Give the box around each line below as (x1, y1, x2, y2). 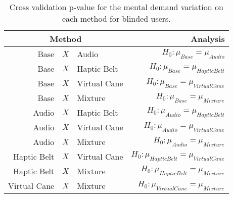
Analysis (191, 33, 225, 44)
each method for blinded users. (62, 13, 171, 24)
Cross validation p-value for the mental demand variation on (9, 1, 223, 13)
